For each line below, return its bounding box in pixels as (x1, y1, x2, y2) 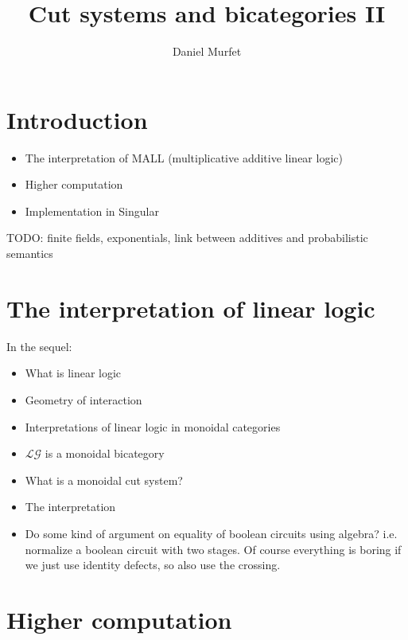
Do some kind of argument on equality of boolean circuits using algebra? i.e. (25, 525, 398, 541)
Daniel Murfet (172, 43, 242, 60)
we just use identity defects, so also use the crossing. (25, 556, 281, 573)
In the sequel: (6, 338, 72, 354)
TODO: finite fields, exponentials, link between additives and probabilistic (6, 229, 368, 246)
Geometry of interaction (25, 391, 142, 408)
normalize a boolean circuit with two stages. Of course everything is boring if (25, 540, 402, 557)
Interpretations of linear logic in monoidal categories (25, 418, 281, 435)
